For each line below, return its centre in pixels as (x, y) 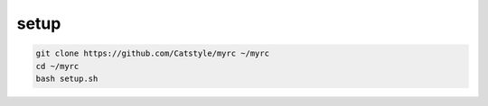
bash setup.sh (67, 78)
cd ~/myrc (57, 66)
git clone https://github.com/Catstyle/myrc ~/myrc (153, 53)
